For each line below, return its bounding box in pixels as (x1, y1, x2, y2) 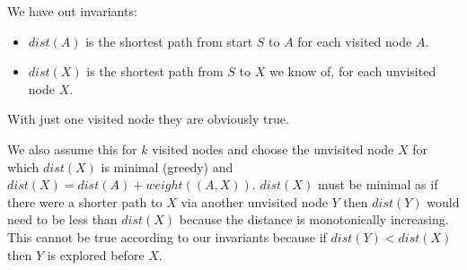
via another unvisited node (181, 192, 328, 211)
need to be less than (7, 210, 118, 229)
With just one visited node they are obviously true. (7, 109, 289, 128)
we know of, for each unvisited (269, 62, 436, 81)
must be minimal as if (317, 175, 438, 194)
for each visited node (297, 31, 412, 50)
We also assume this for (7, 139, 137, 158)
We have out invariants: (7, 2, 137, 20)
